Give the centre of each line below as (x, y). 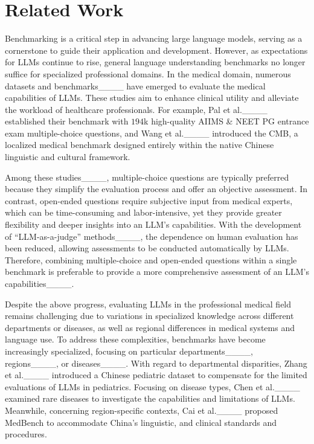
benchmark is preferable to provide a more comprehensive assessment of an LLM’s (157, 272)
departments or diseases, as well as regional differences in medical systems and (150, 327)
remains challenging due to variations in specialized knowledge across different (149, 316)
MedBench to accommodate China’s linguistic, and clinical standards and (141, 422)
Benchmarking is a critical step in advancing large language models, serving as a (154, 38)
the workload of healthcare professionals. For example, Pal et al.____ (136, 109)
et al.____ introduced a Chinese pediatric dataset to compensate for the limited (156, 375)
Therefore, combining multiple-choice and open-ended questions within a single (151, 259)
